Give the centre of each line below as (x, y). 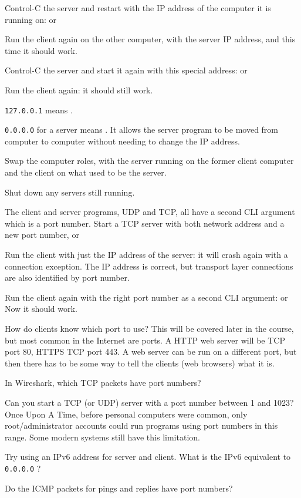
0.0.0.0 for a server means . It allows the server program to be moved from (142, 129)
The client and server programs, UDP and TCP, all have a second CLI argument (150, 212)
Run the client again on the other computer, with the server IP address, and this (150, 39)
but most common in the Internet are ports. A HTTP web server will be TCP (145, 340)
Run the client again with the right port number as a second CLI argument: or (146, 297)
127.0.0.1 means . (39, 110)
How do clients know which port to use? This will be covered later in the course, (149, 328)
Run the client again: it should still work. (79, 90)
